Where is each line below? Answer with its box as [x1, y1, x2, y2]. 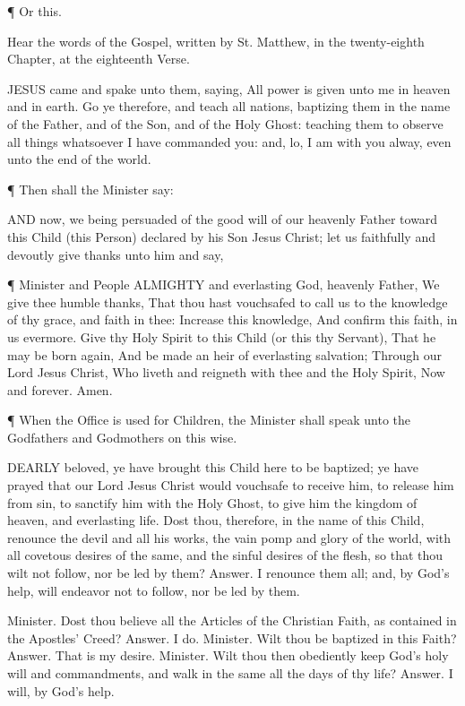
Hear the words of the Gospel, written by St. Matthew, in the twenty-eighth [7, 31, 425, 50]
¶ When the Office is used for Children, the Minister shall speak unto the [7, 410, 411, 429]
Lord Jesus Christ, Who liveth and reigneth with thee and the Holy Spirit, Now [7, 363, 445, 382]
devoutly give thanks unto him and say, [7, 245, 224, 263]
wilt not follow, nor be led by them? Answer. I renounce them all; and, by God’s [7, 564, 450, 582]
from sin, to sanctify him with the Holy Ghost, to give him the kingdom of [7, 493, 418, 512]
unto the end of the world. [7, 150, 151, 168]
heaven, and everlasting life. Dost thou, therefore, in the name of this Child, [7, 511, 425, 529]
